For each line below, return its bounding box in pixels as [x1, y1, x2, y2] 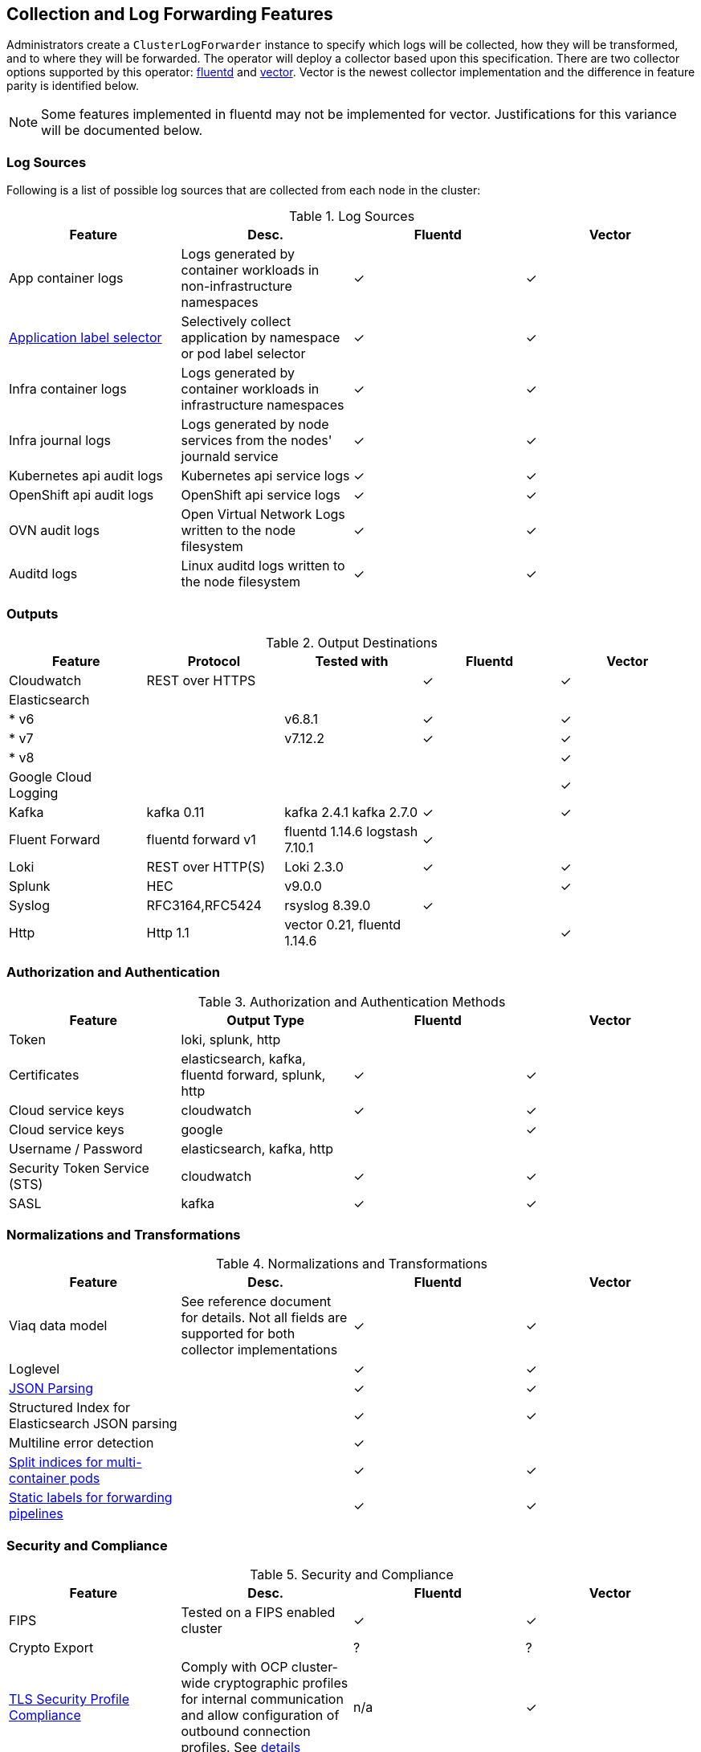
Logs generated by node [181, 416, 329, 433]
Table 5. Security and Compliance [250, 1566, 454, 1583]
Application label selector [9, 329, 162, 346]
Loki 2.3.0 [284, 858, 344, 875]
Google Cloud [9, 768, 92, 785]
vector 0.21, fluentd [284, 916, 401, 933]
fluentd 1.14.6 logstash [284, 823, 418, 839]
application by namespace [181, 329, 340, 346]
